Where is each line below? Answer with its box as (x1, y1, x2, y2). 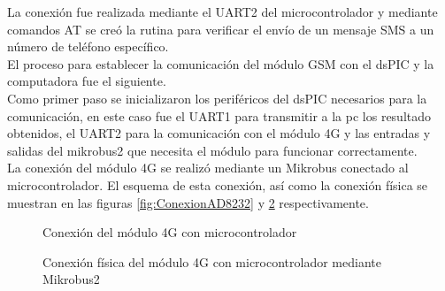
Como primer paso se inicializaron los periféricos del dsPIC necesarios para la (7, 88, 427, 107)
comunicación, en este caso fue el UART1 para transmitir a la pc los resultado (7, 106, 432, 125)
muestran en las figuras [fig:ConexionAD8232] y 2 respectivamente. (7, 193, 369, 211)
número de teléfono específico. (7, 37, 169, 56)
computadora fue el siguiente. (7, 72, 166, 90)
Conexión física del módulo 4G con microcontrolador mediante (42, 252, 381, 271)
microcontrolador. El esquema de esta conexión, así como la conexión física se (7, 175, 428, 194)
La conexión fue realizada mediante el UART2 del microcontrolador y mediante (7, 3, 438, 20)
